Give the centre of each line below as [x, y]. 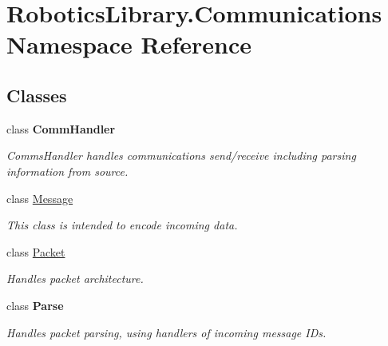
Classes [37, 95]
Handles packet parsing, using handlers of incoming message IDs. [166, 332]
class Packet [36, 251]
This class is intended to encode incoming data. [122, 225]
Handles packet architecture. [75, 278]
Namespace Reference [129, 44]
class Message [40, 198]
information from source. [67, 171]
